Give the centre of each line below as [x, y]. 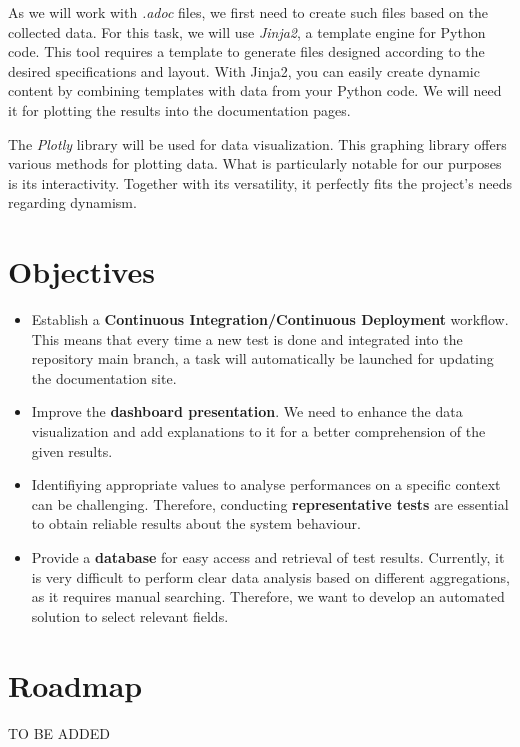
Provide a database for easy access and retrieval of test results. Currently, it [268, 557]
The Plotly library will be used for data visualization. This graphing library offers [257, 143]
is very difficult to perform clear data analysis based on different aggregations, [270, 576]
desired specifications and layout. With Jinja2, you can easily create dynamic [244, 70]
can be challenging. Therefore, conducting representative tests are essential [270, 503]
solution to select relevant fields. [130, 615]
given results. [72, 450]
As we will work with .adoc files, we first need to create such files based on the [248, 12]
